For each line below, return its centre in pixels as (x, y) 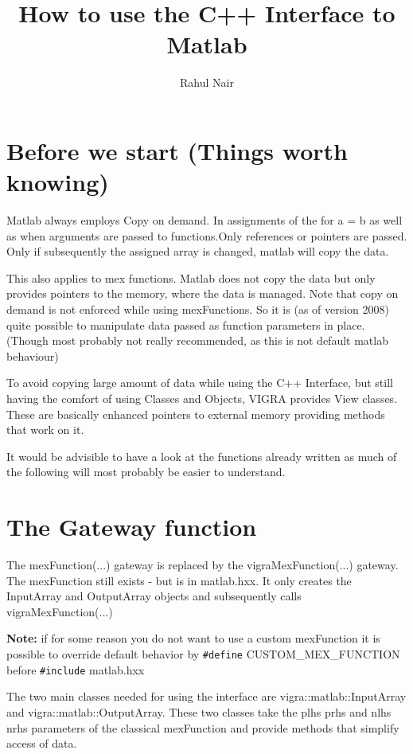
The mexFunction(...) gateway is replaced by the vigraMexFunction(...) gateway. (203, 565)
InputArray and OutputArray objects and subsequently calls (154, 596)
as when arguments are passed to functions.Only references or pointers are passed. (207, 235)
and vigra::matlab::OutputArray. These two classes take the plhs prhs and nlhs (199, 711)
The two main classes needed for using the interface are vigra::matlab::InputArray (206, 696)
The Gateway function (132, 527)
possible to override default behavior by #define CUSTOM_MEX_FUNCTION (203, 654)
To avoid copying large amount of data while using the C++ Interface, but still (200, 383)
